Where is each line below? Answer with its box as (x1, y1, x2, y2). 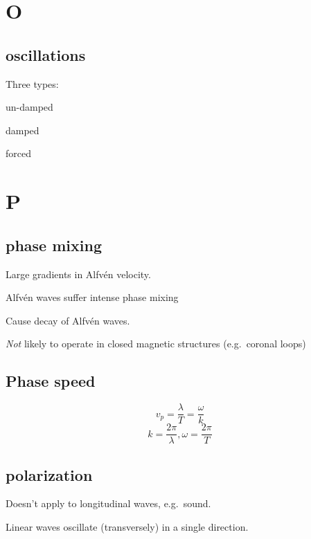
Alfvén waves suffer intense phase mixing (6, 290, 179, 304)
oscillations (6, 44, 86, 65)
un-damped (6, 100, 53, 114)
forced (6, 146, 31, 161)
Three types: (6, 76, 59, 91)
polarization (6, 464, 93, 485)
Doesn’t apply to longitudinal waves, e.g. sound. (6, 496, 211, 511)
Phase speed (6, 370, 96, 392)
